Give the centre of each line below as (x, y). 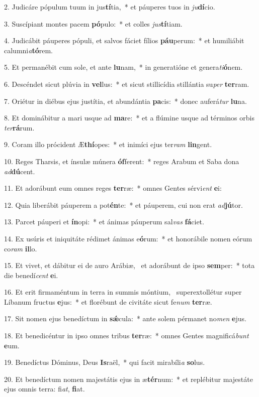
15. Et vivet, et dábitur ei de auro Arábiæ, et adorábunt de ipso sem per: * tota (129, 265)
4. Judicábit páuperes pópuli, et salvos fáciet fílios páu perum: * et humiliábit (124, 40)
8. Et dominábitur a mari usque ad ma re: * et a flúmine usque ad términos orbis (129, 118)
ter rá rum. (19, 127)
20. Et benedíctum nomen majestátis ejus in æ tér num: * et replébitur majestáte (128, 379)
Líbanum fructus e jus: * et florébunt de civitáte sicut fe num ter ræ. (108, 301)
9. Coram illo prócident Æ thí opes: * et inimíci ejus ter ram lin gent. (108, 144)
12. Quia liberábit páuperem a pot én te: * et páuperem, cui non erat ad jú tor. (123, 205)
